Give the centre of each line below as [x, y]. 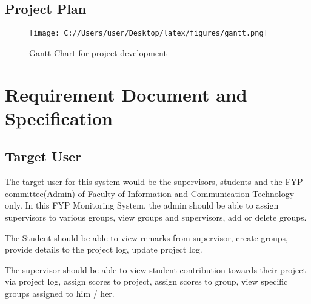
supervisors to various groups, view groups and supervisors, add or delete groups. [156, 217]
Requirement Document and [126, 94]
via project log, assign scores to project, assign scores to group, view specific [146, 281]
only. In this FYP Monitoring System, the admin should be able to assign [142, 205]
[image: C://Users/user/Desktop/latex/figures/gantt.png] [149, 34]
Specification [59, 118]
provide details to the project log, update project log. [104, 249]
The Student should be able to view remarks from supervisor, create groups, [146, 237]
